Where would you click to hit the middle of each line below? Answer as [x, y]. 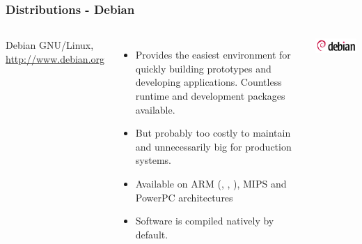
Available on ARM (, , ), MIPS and [211, 183]
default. [152, 234]
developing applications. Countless [208, 82]
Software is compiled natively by [205, 221]
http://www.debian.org [55, 58]
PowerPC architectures [184, 197]
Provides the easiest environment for [213, 55]
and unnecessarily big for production [213, 146]
